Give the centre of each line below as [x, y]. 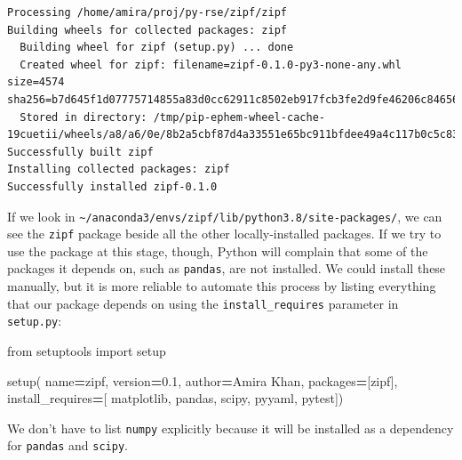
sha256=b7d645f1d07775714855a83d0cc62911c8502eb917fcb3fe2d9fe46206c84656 [233, 99]
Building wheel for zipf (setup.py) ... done [157, 48]
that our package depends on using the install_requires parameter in [203, 303]
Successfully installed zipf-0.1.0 [112, 186]
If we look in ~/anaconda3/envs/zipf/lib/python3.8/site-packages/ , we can [225, 216]
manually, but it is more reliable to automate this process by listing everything [222, 286]
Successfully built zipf [80, 152]
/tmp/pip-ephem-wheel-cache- [239, 117]
